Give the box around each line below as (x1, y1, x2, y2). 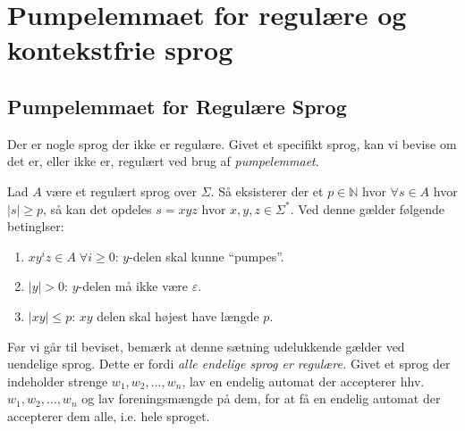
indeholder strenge (7, 371, 108, 390)
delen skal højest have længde (97, 306, 259, 325)
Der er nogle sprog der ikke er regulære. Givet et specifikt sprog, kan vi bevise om (7, 134, 457, 153)
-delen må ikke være (78, 277, 189, 295)
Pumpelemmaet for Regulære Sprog (7, 92, 347, 120)
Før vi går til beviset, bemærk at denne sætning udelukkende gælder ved (7, 336, 405, 355)
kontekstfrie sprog (7, 31, 233, 68)
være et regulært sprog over (46, 181, 198, 200)
